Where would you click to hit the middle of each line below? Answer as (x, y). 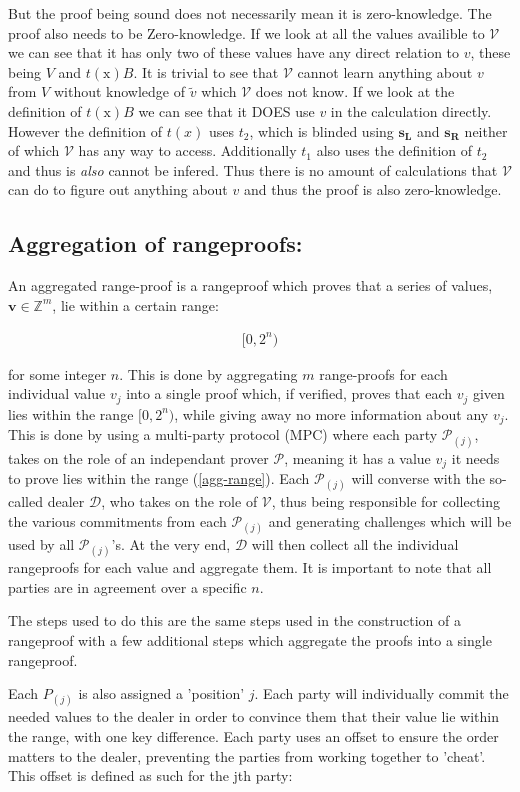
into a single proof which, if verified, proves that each (289, 393)
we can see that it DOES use (226, 110)
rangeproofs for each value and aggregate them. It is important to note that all (250, 567)
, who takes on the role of (179, 501)
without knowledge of (119, 91)
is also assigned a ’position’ (161, 693)
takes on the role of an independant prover (138, 457)
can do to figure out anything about (118, 189)
